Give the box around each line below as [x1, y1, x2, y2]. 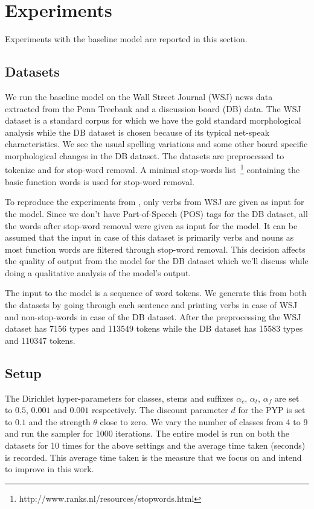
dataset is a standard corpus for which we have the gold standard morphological [5, 114, 301, 127]
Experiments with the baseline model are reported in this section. [5, 33, 248, 45]
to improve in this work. [5, 463, 94, 475]
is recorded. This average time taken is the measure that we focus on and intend [5, 451, 302, 463]
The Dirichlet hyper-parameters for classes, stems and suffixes [5, 391, 234, 404]
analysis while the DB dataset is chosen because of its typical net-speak [5, 125, 270, 138]
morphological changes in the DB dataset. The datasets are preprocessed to [5, 149, 284, 162]
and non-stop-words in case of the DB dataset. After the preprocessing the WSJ [5, 310, 301, 323]
